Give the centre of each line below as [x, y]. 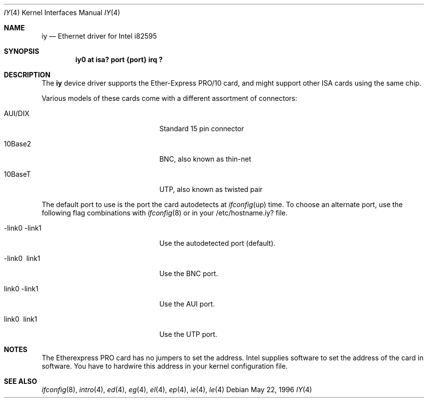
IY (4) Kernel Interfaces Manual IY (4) [62, 12]
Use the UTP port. [188, 334]
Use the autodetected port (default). [217, 243]
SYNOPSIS [22, 51]
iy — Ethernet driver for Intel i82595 [99, 36]
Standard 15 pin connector [202, 129]
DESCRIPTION [27, 75]
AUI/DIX [17, 113]
